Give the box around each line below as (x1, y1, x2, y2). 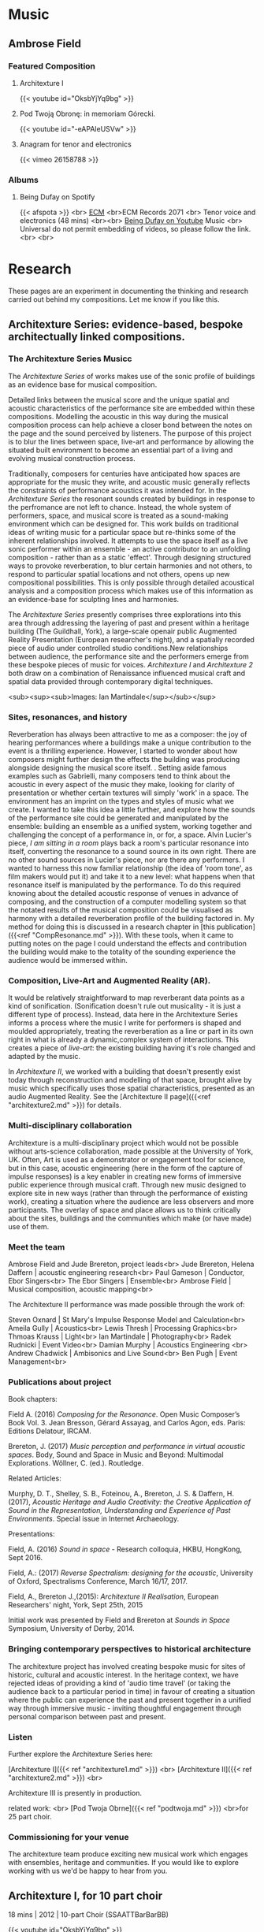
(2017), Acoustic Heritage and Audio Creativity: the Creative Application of (8, 1497, 251, 1507)
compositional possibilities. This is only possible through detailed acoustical (8, 578, 255, 587)
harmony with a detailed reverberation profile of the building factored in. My (8, 914, 255, 923)
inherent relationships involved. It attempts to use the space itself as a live (8, 536, 248, 545)
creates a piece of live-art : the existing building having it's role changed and (8, 1043, 256, 1053)
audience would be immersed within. (8, 956, 128, 965)
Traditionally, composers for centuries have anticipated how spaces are (8, 469, 240, 478)
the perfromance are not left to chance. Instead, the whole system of (8, 502, 232, 511)
